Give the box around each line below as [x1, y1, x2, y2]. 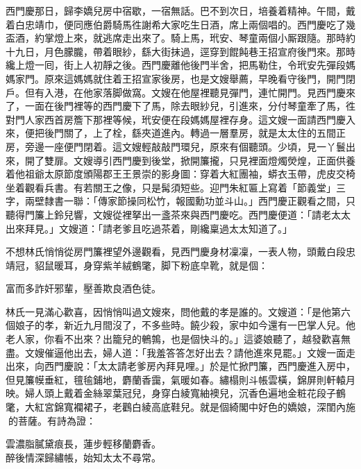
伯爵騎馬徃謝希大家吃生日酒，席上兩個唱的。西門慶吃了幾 [92, 17, 355, 31]
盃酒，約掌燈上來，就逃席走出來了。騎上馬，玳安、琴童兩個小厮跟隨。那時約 [6, 31, 355, 45]
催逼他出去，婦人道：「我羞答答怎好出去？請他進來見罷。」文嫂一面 [44, 345, 346, 359]
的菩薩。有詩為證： [8, 413, 96, 427]
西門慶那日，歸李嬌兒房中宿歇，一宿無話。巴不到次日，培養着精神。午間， [6, 3, 346, 17]
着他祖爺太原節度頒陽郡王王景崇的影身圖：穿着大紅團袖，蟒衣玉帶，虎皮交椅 [6, 167, 355, 181]
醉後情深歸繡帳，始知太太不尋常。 [6, 450, 161, 464]
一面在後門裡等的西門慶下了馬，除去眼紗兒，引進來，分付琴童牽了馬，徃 [24, 99, 355, 113]
